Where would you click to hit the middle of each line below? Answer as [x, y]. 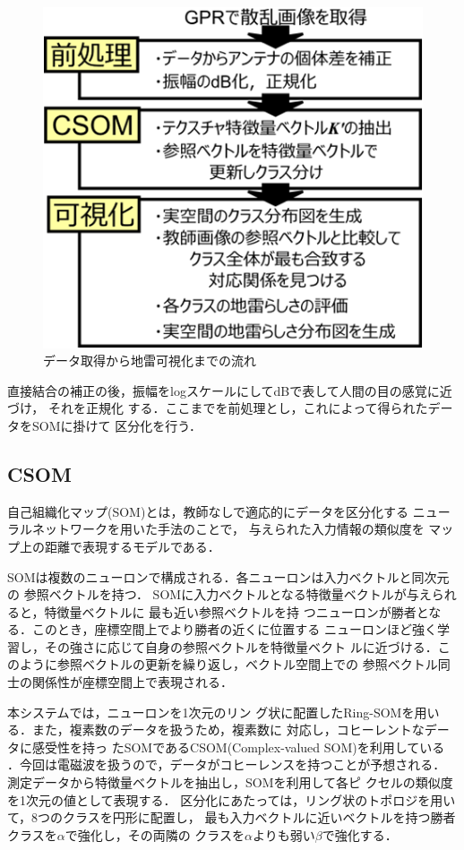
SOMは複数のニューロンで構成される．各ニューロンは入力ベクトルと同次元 [228, 576]
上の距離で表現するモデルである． [120, 546]
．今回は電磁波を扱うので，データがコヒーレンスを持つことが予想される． [227, 764]
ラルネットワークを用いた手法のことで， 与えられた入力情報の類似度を [216, 529]
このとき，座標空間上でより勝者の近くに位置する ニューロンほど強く [234, 629]
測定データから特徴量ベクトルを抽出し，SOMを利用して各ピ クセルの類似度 [230, 782]
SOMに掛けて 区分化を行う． [117, 425]
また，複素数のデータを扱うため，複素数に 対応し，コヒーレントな [228, 730]
